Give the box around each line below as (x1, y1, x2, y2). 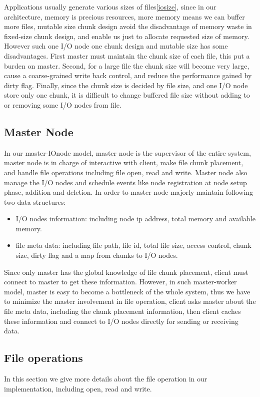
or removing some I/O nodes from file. (4, 99, 121, 110)
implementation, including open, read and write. (4, 383, 152, 393)
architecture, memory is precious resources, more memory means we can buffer (4, 11, 245, 22)
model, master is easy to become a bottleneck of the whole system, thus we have (4, 286, 250, 296)
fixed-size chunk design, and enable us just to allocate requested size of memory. (4, 31, 249, 41)
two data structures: (4, 196, 66, 207)
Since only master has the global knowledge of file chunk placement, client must (4, 266, 248, 277)
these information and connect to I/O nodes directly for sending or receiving (4, 315, 238, 326)
